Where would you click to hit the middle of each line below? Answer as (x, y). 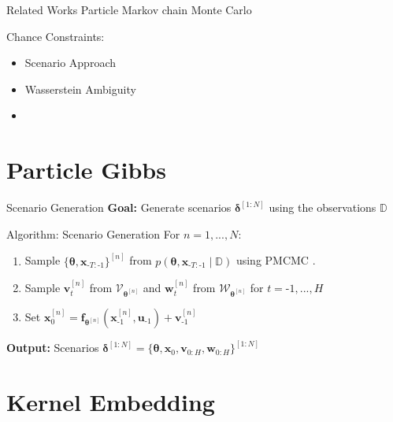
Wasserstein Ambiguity (80, 89)
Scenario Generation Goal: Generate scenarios (119, 207)
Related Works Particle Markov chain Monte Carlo (129, 9)
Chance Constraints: (56, 36)
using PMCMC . (276, 260)
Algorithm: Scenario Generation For (93, 233)
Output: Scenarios (53, 348)
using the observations (323, 207)
